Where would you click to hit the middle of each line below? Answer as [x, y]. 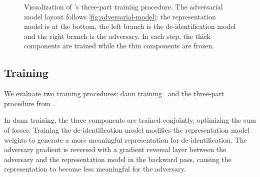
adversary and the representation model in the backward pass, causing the [118, 159]
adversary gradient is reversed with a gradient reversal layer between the [115, 149]
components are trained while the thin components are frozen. [119, 46]
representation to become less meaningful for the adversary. [95, 169]
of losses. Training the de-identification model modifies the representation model [127, 129]
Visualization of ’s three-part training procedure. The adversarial [123, 6]
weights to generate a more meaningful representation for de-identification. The [125, 139]
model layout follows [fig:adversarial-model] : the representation [120, 16]
